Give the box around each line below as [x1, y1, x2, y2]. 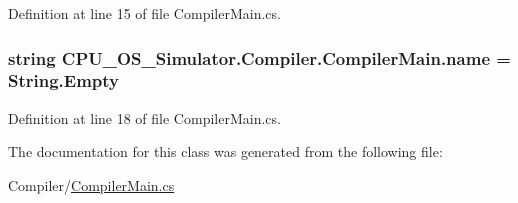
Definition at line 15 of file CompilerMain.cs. [8, 3, 281, 23]
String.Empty [8, 68, 120, 93]
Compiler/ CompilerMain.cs [8, 174, 175, 195]
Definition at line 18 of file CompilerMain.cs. [8, 107, 281, 128]
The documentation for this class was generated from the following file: [8, 141, 443, 162]
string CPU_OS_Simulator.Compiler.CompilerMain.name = [8, 45, 511, 70]
